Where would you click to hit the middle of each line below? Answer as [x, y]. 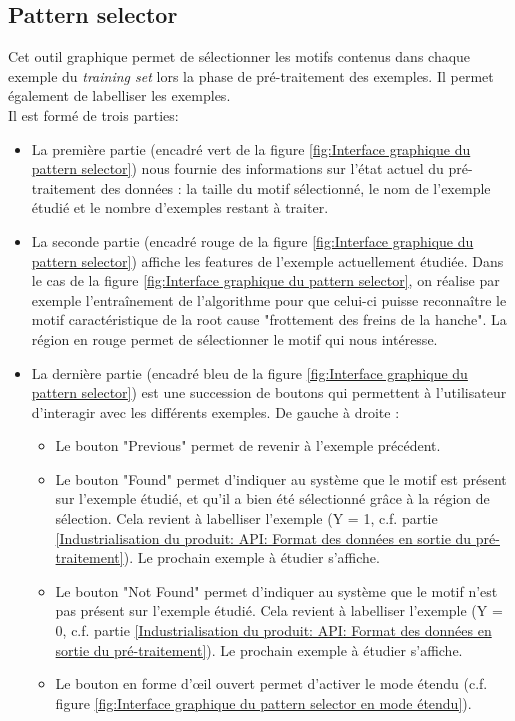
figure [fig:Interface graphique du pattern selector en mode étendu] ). [263, 702]
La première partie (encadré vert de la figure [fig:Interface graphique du [251, 148]
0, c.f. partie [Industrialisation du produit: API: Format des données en [273, 630]
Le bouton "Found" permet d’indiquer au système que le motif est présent [281, 478]
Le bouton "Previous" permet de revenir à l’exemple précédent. [248, 445]
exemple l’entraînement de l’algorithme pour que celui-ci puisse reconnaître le [269, 299]
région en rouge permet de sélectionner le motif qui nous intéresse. [234, 338]
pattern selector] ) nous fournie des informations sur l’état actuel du [237, 168]
